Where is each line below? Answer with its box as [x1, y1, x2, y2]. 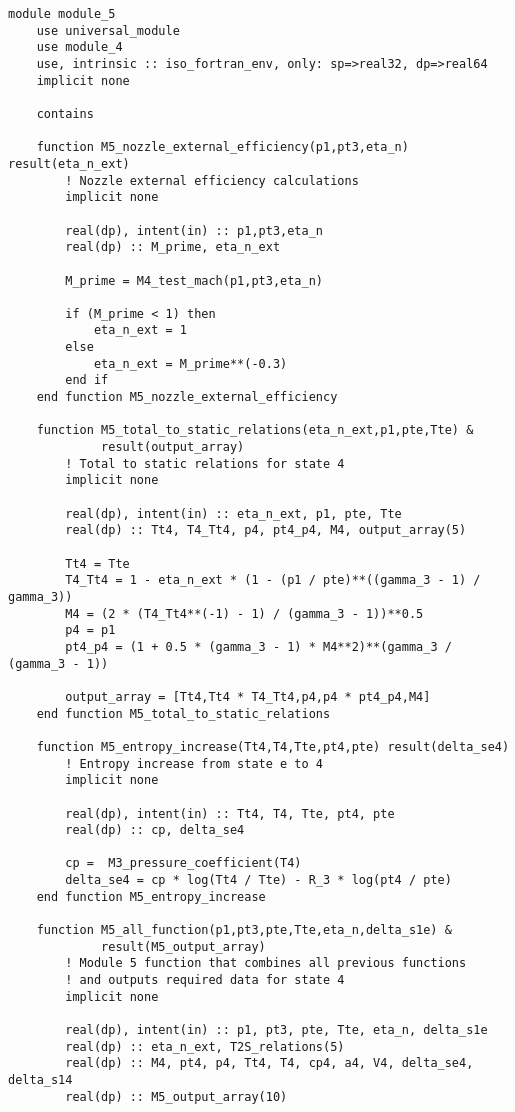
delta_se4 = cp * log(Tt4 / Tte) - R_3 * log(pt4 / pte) [65, 873, 452, 888]
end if [65, 373, 109, 388]
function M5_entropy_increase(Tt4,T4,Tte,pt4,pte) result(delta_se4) [36, 739, 510, 754]
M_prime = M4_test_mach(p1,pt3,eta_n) [65, 273, 323, 288]
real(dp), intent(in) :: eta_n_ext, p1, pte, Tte [65, 506, 402, 521]
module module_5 [8, 7, 116, 21]
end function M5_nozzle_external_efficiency [36, 390, 338, 405]
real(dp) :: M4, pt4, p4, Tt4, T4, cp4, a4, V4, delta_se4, [65, 1056, 474, 1071]
